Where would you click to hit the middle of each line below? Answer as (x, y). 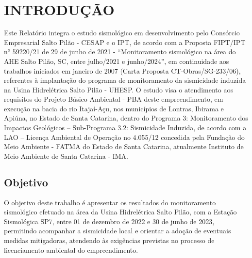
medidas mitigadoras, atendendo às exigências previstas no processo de (109, 240)
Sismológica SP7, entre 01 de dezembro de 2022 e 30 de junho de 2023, (109, 221)
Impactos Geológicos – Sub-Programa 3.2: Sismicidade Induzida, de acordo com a (125, 128)
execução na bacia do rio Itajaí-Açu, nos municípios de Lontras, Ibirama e (114, 108)
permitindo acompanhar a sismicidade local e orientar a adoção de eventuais (118, 231)
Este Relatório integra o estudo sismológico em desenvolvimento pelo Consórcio (122, 33)
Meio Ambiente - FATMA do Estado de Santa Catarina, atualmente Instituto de (124, 146)
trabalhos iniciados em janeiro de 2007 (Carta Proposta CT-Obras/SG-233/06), (122, 70)
